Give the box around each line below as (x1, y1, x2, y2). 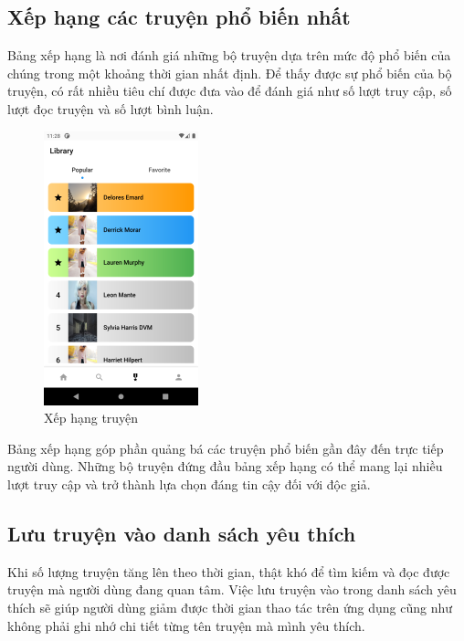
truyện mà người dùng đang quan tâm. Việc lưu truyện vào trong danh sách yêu (7, 580, 457, 599)
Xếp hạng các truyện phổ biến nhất (7, 3, 351, 31)
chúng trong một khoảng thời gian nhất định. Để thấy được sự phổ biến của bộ (7, 63, 452, 82)
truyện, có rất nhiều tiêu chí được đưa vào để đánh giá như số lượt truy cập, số (7, 81, 452, 100)
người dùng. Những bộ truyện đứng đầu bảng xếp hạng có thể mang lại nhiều (7, 457, 443, 476)
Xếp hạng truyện (44, 408, 139, 427)
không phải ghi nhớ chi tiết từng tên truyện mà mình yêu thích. (7, 615, 365, 635)
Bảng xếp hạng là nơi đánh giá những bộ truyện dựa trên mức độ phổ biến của (7, 46, 451, 65)
